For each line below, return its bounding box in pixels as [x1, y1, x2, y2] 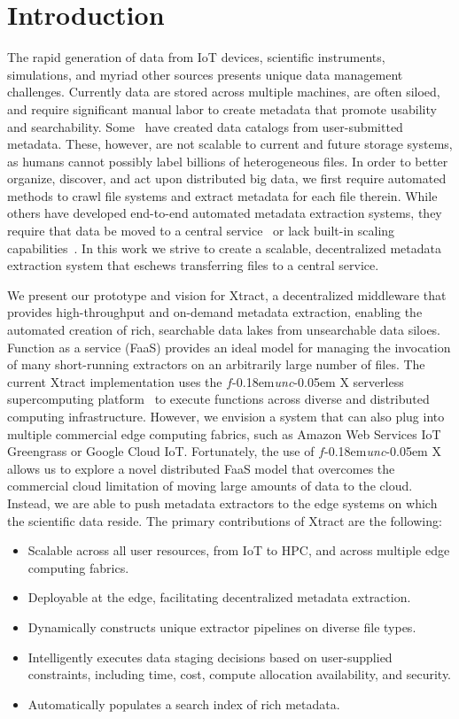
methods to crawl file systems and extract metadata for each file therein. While [7, 186, 438, 205]
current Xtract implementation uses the [7, 372, 222, 390]
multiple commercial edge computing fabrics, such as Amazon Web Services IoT [7, 424, 441, 443]
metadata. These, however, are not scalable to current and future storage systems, [7, 135, 453, 153]
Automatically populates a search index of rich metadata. [27, 694, 340, 713]
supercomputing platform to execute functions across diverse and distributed [7, 390, 430, 408]
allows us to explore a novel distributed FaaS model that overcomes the [7, 459, 395, 477]
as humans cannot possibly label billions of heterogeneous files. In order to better [7, 151, 448, 170]
